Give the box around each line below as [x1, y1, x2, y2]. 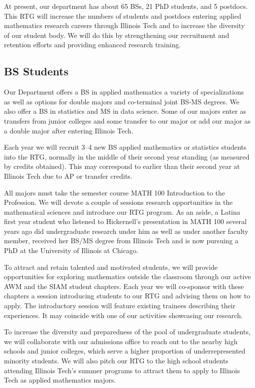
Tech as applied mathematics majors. [4, 375, 116, 385]
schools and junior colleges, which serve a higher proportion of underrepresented [4, 346, 246, 356]
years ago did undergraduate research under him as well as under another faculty [4, 226, 249, 236]
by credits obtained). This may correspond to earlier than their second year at [4, 161, 240, 171]
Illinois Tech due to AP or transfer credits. [4, 170, 132, 181]
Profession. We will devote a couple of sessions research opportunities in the [4, 197, 233, 207]
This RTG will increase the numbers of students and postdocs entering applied [4, 10, 242, 21]
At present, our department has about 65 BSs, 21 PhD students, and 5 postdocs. [4, 1, 248, 11]
